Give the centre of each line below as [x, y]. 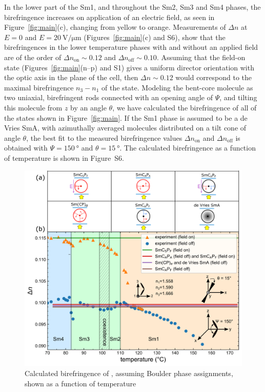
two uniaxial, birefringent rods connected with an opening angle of [109, 97]
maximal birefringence [39, 87]
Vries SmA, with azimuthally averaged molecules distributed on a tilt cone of [125, 128]
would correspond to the [214, 77]
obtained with [26, 148]
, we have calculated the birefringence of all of [185, 107]
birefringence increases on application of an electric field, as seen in [109, 17]
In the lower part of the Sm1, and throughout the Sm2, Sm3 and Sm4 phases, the [132, 7]
